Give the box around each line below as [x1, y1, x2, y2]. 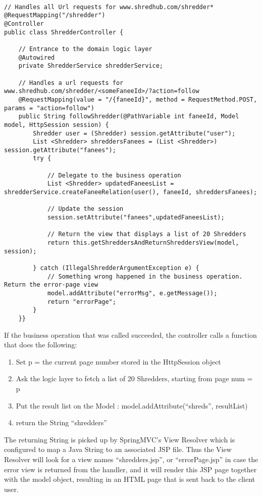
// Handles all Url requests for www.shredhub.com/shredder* [4, 3, 214, 11]
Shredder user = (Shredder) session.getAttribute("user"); [33, 129, 236, 137]
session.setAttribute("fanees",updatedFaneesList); [47, 214, 225, 221]
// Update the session [47, 205, 124, 213]
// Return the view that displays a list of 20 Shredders [47, 231, 246, 238]
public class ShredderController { [4, 28, 124, 36]
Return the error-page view [4, 281, 98, 289]
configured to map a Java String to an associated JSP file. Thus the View [4, 444, 232, 455]
